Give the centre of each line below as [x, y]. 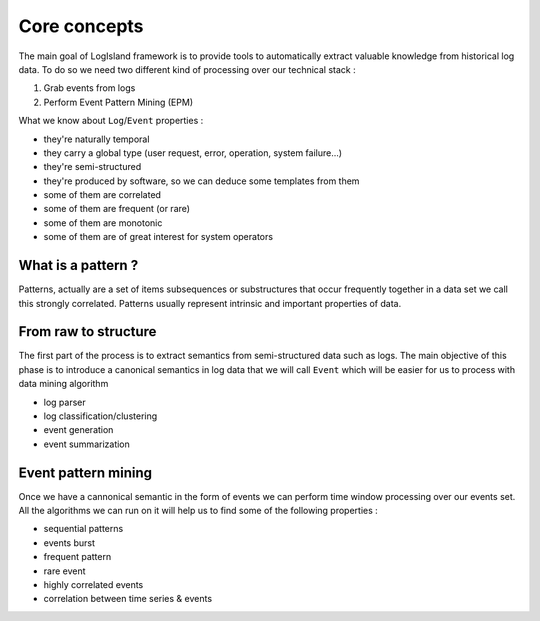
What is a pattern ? [78, 265]
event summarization [86, 444]
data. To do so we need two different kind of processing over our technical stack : [187, 69]
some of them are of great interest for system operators [158, 237]
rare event [64, 571]
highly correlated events [93, 585]
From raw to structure [87, 331]
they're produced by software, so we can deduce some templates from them [201, 181]
